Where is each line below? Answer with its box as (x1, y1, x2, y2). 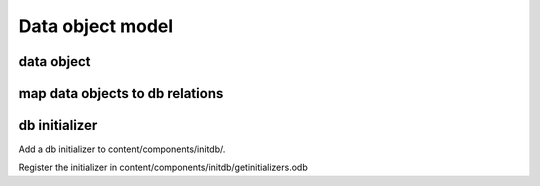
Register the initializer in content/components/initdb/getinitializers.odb (18, 161, 309, 174)
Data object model (18, 15, 174, 37)
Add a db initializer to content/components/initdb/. (18, 143, 226, 155)
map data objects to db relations (18, 85, 224, 102)
